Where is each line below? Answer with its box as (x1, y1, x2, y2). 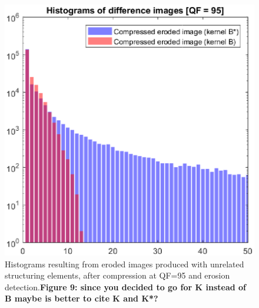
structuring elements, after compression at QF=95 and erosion (5, 269, 230, 281)
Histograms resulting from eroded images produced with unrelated (5, 257, 244, 270)
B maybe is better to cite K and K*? (5, 292, 158, 304)
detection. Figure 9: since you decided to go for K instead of (5, 280, 246, 293)
